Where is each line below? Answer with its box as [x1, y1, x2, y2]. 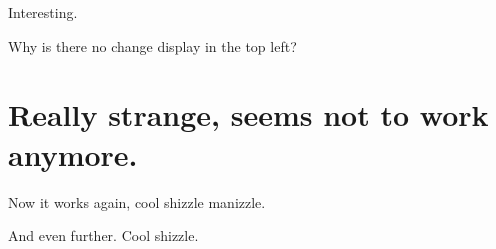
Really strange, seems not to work [8, 94, 489, 135]
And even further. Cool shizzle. [8, 225, 199, 246]
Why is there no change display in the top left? [8, 35, 297, 56]
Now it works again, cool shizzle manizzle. [8, 191, 266, 212]
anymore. [8, 133, 138, 174]
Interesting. [8, 2, 78, 22]
